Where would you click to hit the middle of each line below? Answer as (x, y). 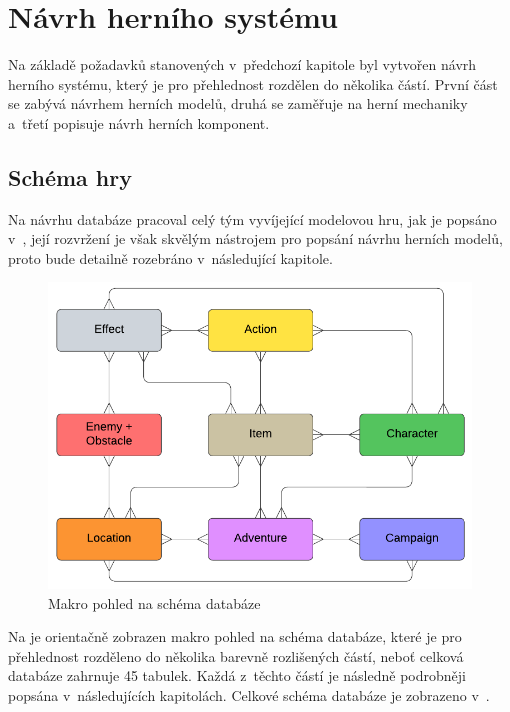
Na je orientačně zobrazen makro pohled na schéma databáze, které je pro (235, 636)
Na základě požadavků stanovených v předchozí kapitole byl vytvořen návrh (242, 64)
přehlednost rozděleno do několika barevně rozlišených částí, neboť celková (236, 655)
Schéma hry (70, 176)
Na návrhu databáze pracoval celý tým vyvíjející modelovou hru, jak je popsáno (252, 218)
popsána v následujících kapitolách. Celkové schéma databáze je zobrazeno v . (249, 694)
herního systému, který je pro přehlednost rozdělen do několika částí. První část (253, 83)
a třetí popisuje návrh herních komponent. (139, 122)
